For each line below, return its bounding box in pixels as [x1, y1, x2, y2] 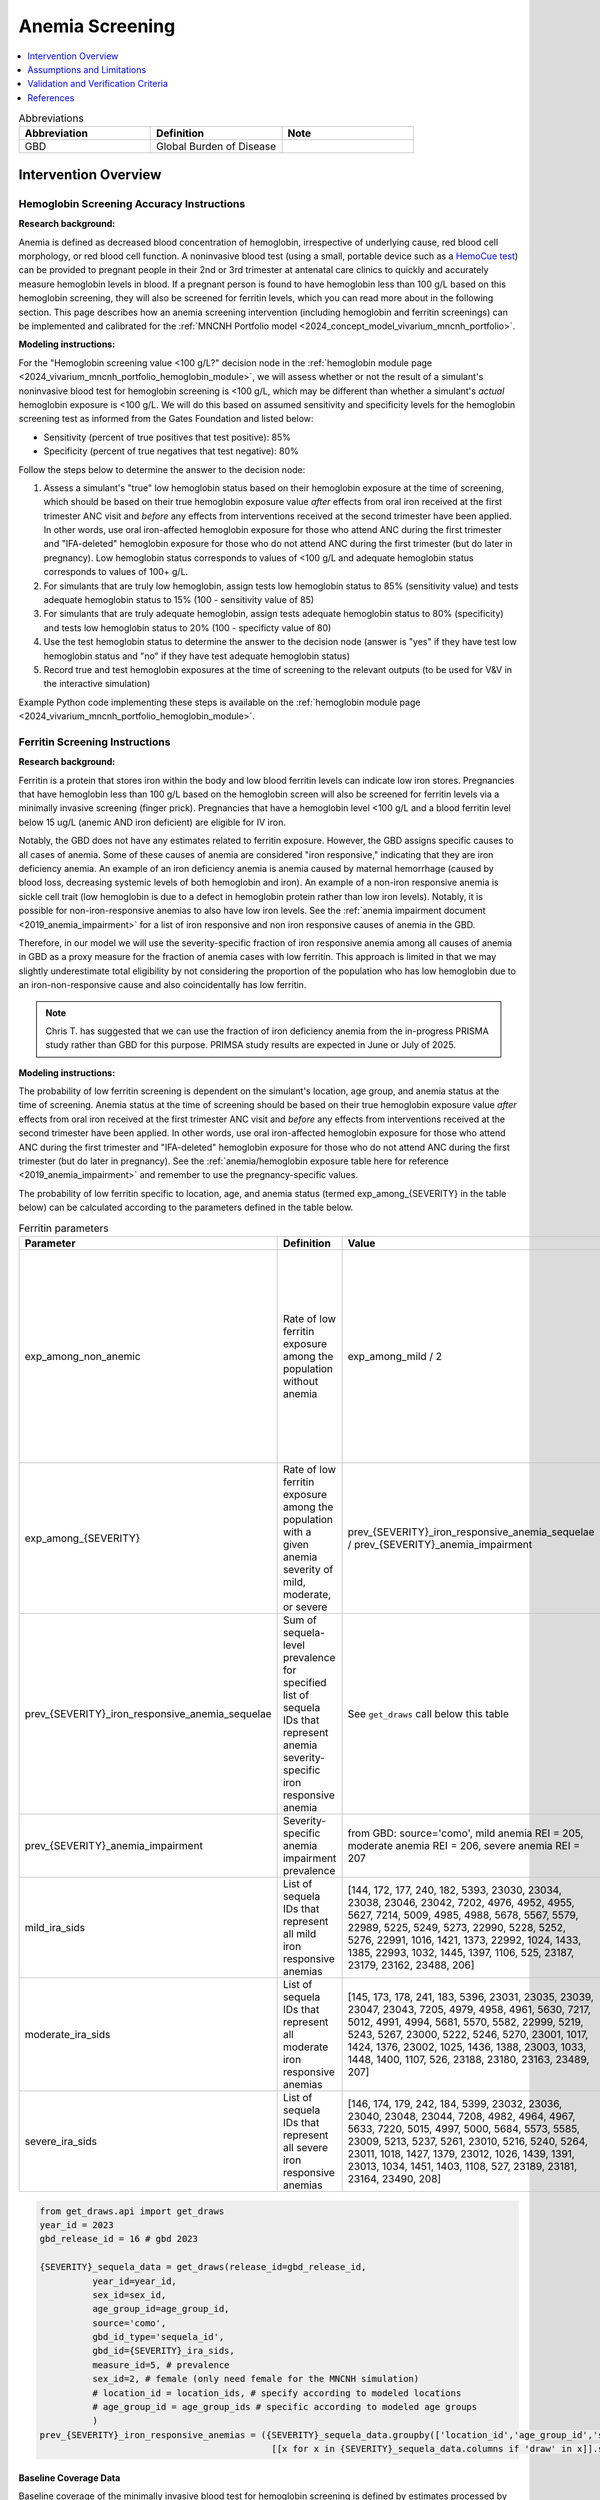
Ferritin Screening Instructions [18, 735, 171, 749]
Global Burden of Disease [156, 140, 277, 154]
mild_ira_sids [24, 1920, 85, 1934]
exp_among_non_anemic [24, 1349, 141, 1363]
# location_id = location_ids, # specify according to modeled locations [91, 2387, 462, 2399]
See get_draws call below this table [347, 1706, 509, 1720]
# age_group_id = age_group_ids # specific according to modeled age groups [91, 2401, 478, 2413]
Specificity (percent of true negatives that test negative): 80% [43, 445, 299, 457]
